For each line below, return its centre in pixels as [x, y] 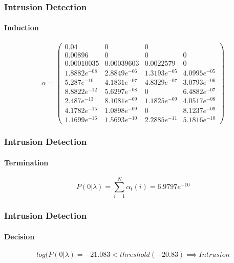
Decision [19, 236]
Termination [26, 162]
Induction [22, 27]
